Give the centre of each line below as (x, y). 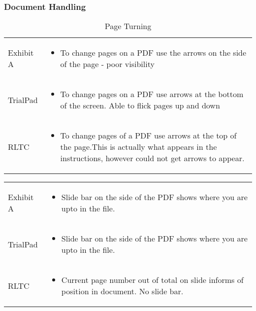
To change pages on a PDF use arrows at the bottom (152, 94)
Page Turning (128, 26)
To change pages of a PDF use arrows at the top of (148, 136)
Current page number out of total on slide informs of (152, 280)
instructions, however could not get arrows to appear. (152, 158)
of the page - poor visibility (107, 64)
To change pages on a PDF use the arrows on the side (153, 53)
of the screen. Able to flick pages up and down (140, 105)
